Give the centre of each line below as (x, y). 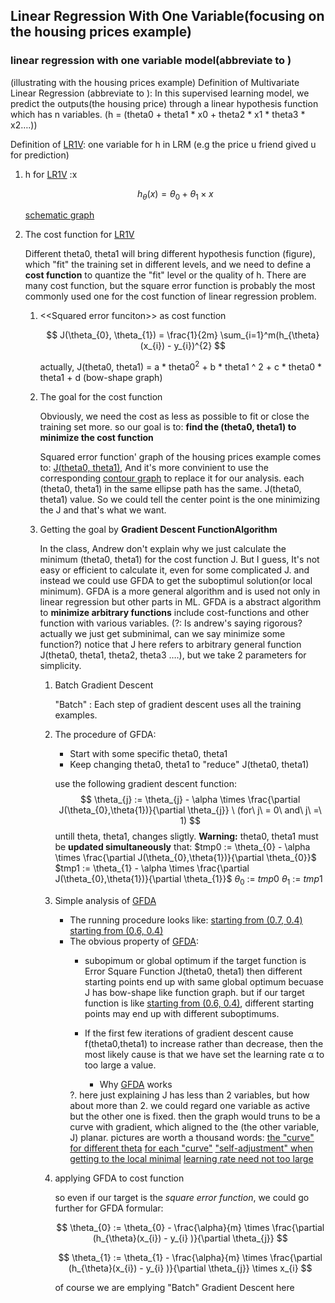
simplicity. (60, 666)
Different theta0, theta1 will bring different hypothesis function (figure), (170, 254)
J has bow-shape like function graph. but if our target (194, 992)
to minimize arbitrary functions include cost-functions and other (174, 613)
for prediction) (40, 155)
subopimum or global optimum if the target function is (195, 960)
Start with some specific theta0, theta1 (148, 754)
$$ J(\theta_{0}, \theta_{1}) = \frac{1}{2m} (132, 335)
